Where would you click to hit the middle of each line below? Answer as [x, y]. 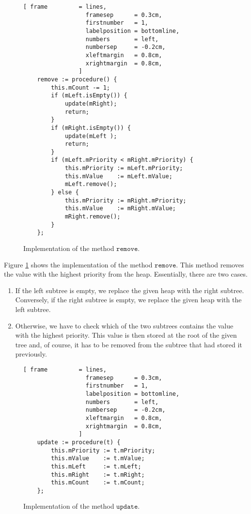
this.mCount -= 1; [80, 87]
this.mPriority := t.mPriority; [103, 450]
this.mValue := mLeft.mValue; [118, 176]
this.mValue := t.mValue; [98, 459]
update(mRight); [91, 103]
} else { [65, 193]
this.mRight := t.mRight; [98, 475]
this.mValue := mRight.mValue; [120, 209]
